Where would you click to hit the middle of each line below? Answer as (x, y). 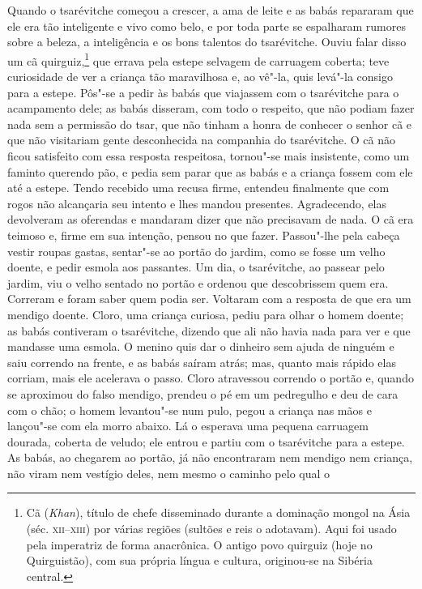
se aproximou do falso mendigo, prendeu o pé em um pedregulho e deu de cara (203, 393)
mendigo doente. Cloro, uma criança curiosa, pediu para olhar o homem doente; (206, 314)
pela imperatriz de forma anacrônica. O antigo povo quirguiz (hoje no (199, 544)
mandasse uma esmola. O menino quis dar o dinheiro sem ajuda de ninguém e (201, 346)
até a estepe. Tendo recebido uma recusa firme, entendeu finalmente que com (198, 188)
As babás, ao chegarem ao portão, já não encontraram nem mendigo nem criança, (210, 457)
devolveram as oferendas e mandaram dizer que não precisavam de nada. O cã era (211, 219)
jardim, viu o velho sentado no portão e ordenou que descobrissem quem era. (198, 282)
